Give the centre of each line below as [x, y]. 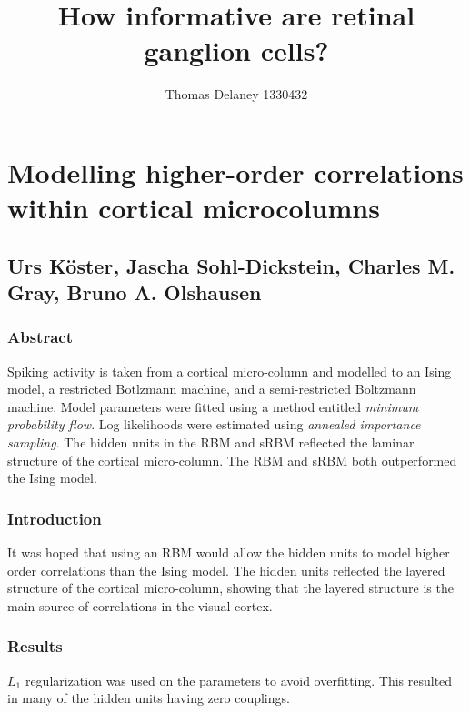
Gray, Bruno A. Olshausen [135, 292]
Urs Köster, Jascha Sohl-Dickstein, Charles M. [231, 265]
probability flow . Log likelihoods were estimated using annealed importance [214, 424]
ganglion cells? [236, 50]
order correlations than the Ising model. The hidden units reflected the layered [226, 570]
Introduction [55, 518]
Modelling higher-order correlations [235, 171]
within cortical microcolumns [194, 208]
